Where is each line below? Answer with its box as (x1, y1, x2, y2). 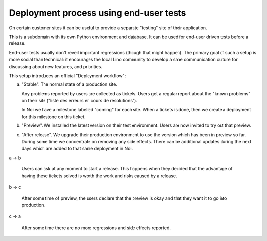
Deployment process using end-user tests (9, 7, 186, 18)
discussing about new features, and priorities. (9, 63, 102, 69)
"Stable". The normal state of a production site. (21, 81, 117, 87)
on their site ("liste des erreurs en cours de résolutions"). (21, 98, 138, 104)
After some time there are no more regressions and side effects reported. (21, 225, 171, 231)
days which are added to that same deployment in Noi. (21, 146, 133, 152)
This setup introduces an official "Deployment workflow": (9, 72, 126, 79)
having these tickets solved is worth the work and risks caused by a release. (21, 173, 177, 179)
